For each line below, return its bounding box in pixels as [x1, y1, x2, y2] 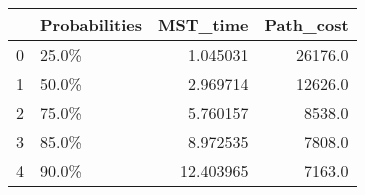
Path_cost [264, 13, 349, 36]
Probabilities [40, 13, 143, 36]
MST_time [158, 13, 249, 36]
